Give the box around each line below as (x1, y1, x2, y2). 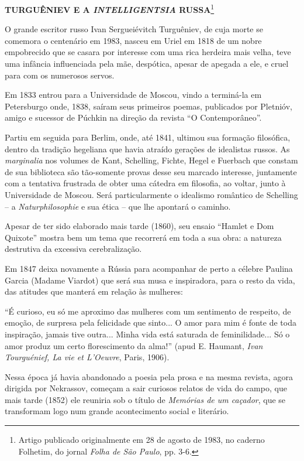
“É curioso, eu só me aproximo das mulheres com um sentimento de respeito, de (5, 305, 291, 317)
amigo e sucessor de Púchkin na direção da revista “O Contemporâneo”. (5, 111, 262, 124)
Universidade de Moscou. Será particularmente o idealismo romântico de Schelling (5, 188, 298, 200)
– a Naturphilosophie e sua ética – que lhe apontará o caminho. (5, 200, 231, 212)
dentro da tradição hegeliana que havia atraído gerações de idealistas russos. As (5, 142, 290, 155)
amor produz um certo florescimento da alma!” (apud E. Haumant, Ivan (5, 339, 263, 351)
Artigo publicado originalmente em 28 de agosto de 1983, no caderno (18, 433, 265, 446)
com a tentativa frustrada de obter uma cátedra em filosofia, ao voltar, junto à (5, 177, 286, 189)
